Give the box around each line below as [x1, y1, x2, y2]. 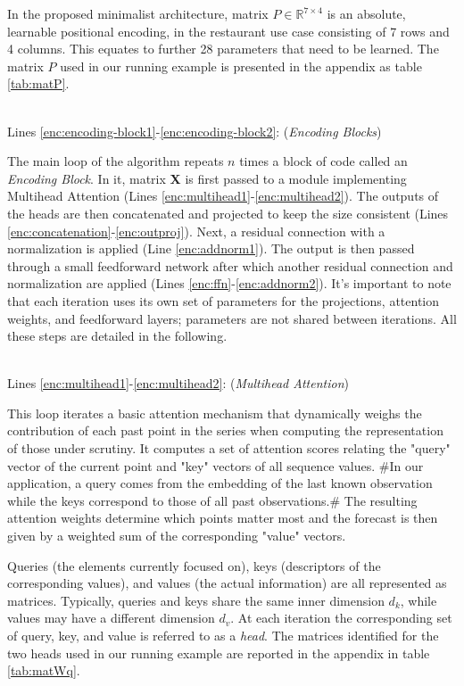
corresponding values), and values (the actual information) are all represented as [7, 574, 447, 592]
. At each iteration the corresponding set [230, 608, 452, 627]
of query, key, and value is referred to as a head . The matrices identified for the [7, 626, 439, 644]
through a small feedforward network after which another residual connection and [7, 256, 453, 275]
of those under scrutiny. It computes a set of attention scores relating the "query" [7, 439, 451, 458]
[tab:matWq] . [7, 661, 80, 680]
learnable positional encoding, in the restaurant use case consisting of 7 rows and [7, 21, 450, 40]
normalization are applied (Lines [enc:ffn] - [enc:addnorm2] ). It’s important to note [7, 274, 452, 293]
